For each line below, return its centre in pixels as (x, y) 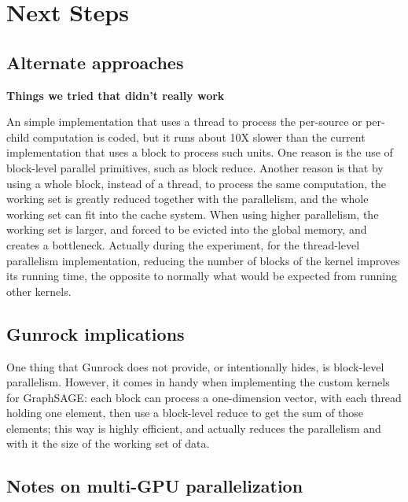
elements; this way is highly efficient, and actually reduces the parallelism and (194, 428)
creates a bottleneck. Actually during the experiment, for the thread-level (183, 244)
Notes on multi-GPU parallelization (155, 486)
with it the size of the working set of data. (108, 443)
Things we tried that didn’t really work (116, 95)
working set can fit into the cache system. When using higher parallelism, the (193, 214)
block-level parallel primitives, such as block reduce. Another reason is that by (195, 167)
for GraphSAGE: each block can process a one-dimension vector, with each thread (204, 397)
